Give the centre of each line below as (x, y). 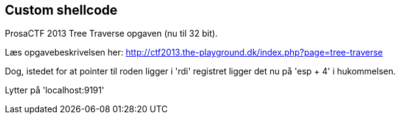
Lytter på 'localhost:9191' (55, 90)
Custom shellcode (61, 10)
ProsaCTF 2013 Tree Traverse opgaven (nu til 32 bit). (111, 34)
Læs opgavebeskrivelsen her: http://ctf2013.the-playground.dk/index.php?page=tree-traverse (194, 52)
